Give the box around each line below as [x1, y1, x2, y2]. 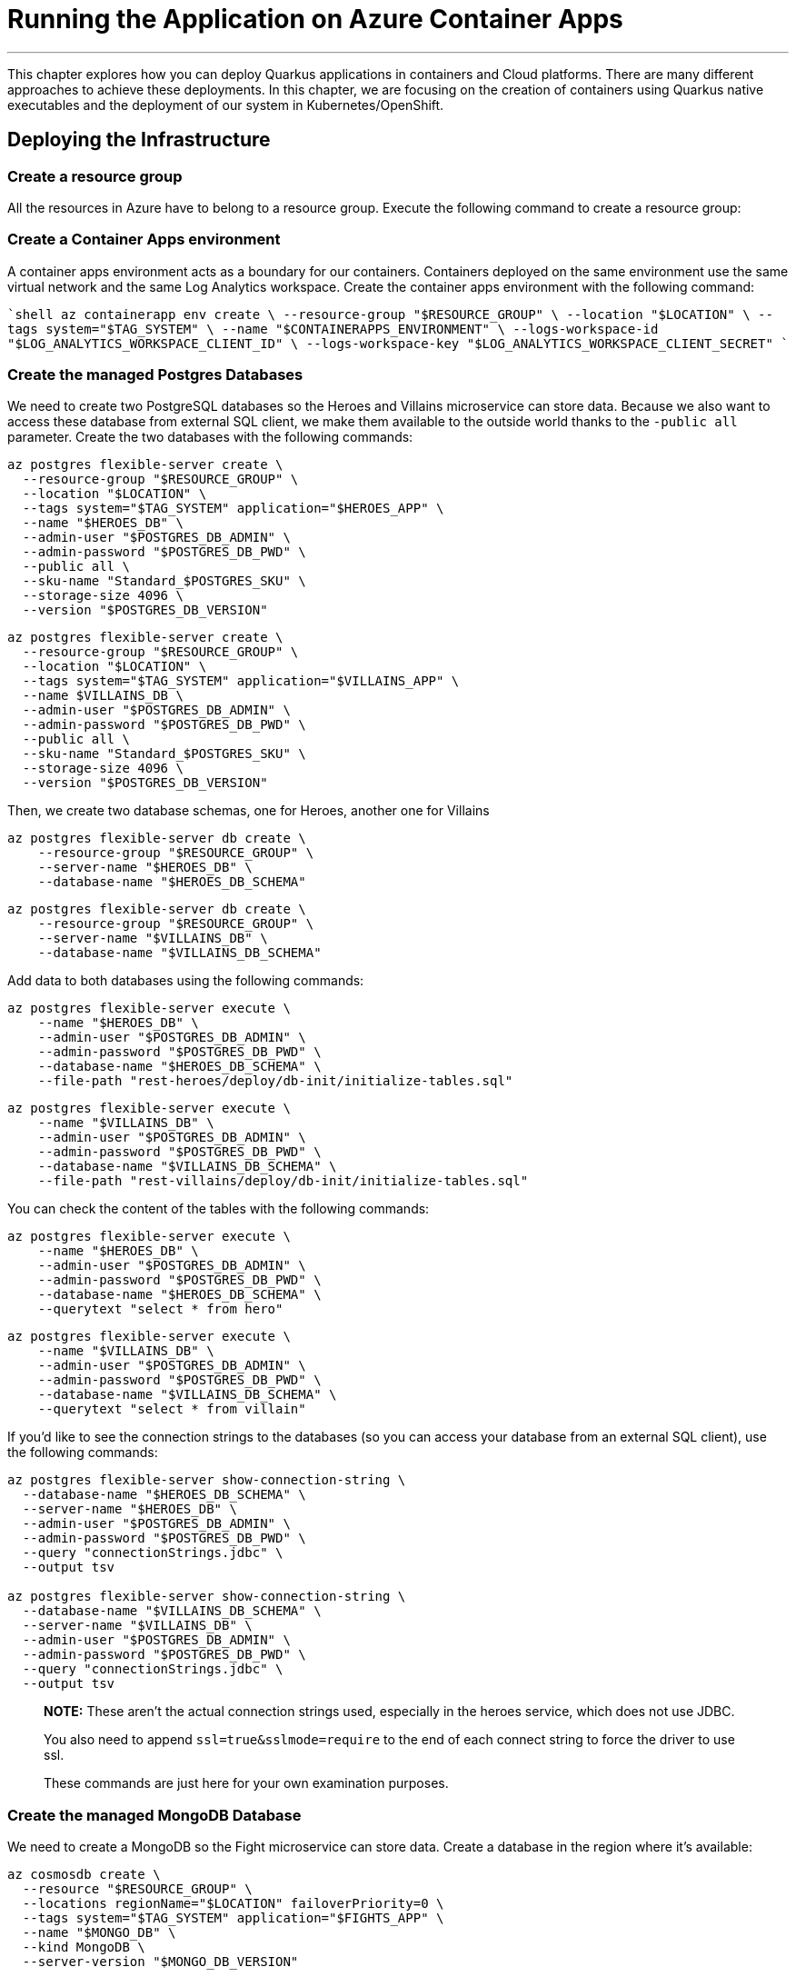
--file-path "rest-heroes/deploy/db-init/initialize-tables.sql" [37, 1073, 513, 1089]
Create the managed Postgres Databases [7, 365, 303, 384]
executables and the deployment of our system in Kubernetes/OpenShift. [7, 96, 444, 113]
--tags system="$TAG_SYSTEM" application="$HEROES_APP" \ [22, 501, 444, 516]
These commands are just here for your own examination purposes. [44, 1775, 449, 1792]
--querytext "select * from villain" [37, 1402, 306, 1417]
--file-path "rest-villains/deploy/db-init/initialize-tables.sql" [37, 1173, 529, 1189]
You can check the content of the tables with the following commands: [7, 1201, 430, 1217]
